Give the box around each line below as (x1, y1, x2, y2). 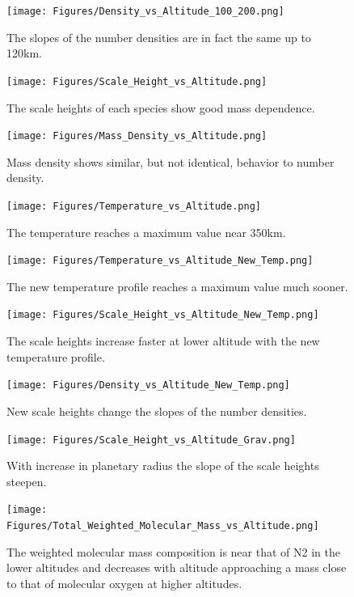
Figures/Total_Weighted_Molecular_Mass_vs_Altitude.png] (6, 520, 319, 532)
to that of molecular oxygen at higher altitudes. (6, 574, 242, 591)
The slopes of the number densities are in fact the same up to (6, 28, 311, 45)
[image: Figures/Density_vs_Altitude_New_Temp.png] (6, 379, 290, 392)
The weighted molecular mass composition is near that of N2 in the (6, 543, 340, 560)
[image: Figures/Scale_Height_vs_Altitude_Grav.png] (6, 434, 296, 446)
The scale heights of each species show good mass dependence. (6, 99, 315, 116)
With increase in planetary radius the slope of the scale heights (6, 457, 319, 474)
